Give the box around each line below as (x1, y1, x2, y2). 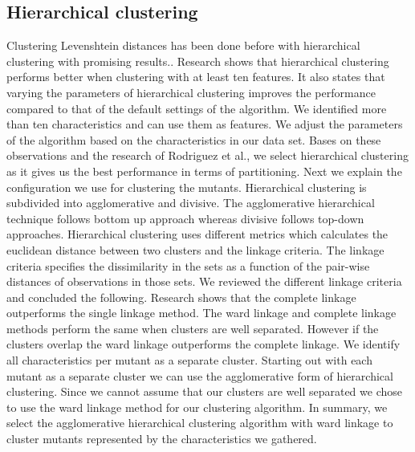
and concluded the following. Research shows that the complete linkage (6, 288, 356, 305)
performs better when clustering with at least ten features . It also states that (6, 68, 385, 85)
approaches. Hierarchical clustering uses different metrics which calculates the (6, 226, 389, 242)
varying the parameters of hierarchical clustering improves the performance (6, 83, 376, 100)
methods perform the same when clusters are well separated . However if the (6, 320, 379, 336)
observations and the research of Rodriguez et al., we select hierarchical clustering (6, 147, 409, 164)
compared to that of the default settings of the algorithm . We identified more (6, 100, 387, 116)
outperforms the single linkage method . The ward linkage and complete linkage (6, 304, 397, 321)
